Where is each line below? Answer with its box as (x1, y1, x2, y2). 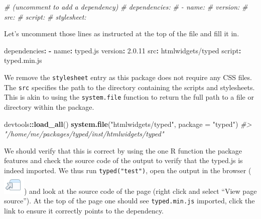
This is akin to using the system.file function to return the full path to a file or (4, 92, 254, 102)
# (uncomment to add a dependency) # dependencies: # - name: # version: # (4, 2, 248, 12)
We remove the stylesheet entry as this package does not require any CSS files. (4, 71, 252, 82)
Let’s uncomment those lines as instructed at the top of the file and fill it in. (4, 28, 239, 39)
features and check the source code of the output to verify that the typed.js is (4, 155, 243, 166)
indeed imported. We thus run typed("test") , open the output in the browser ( (4, 165, 251, 175)
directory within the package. (4, 101, 94, 112)
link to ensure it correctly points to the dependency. (4, 205, 164, 215)
